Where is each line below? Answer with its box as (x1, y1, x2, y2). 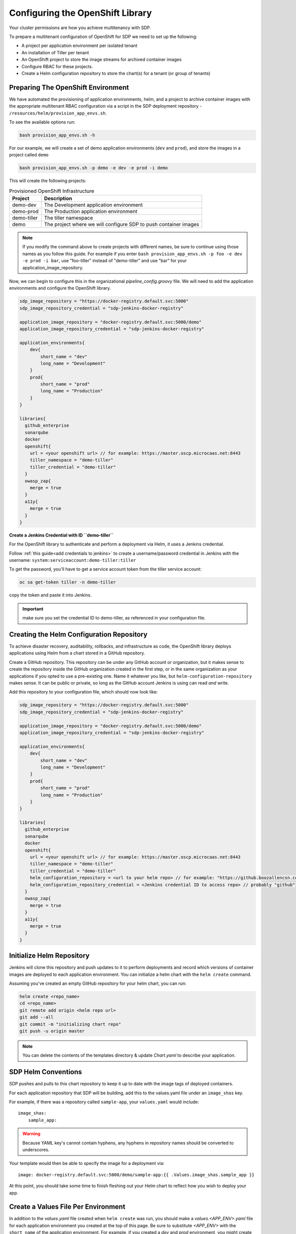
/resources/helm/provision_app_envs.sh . (9, 110, 107, 116)
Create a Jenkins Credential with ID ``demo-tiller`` (9, 532, 113, 538)
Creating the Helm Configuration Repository (9, 630, 148, 639)
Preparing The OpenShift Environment (9, 83, 129, 91)
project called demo (9, 152, 49, 158)
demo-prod (12, 208, 39, 215)
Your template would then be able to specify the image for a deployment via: (9, 1160, 165, 1166)
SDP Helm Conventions (9, 1068, 82, 1076)
